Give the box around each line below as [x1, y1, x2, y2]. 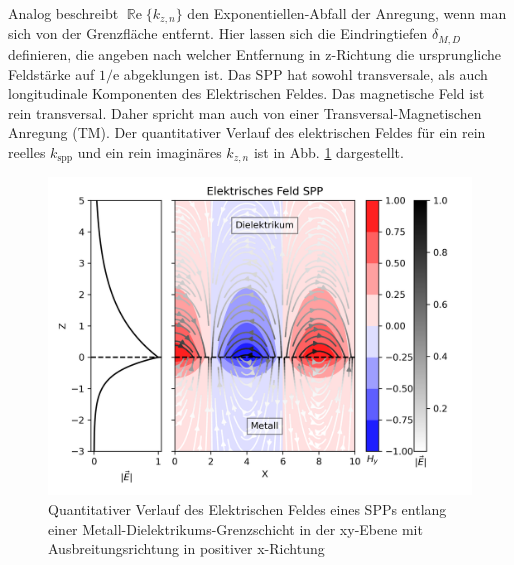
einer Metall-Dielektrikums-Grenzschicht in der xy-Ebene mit [48, 518, 423, 539]
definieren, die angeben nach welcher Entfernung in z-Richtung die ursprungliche [8, 43, 502, 64]
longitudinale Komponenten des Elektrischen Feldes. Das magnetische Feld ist [8, 83, 485, 104]
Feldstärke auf [8, 63, 95, 84]
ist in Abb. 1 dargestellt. [253, 141, 404, 162]
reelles [8, 141, 46, 162]
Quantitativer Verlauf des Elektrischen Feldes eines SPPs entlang [48, 498, 447, 519]
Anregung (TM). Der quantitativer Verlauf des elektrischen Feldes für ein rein [8, 122, 486, 143]
